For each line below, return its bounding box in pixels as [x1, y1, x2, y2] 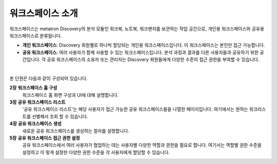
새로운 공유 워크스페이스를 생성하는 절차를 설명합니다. [22, 128, 129, 134]
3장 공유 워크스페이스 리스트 [9, 99, 66, 105]
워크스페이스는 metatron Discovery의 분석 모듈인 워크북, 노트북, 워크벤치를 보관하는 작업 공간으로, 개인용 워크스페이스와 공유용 [9, 26, 264, 32]
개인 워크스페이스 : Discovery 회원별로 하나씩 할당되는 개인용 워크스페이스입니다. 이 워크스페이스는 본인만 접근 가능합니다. [22, 42, 265, 48]
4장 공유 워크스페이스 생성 [9, 120, 62, 127]
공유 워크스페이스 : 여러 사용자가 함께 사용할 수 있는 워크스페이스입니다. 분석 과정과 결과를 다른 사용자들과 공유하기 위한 [22, 49, 259, 55]
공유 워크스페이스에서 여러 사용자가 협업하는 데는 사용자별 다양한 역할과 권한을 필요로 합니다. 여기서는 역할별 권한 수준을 [22, 142, 262, 148]
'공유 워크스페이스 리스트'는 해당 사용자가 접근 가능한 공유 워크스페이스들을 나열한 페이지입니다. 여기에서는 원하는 [22, 106, 248, 112]
